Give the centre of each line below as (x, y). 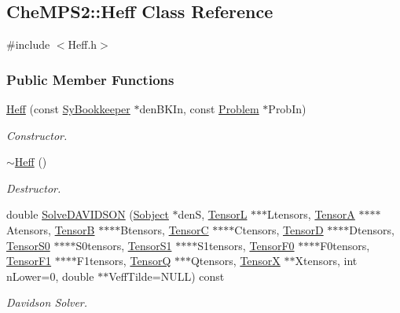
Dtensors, (372, 229)
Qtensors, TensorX (235, 261)
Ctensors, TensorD (279, 229)
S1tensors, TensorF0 (246, 245)
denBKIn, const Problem (199, 109)
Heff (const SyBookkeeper (68, 109)
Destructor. (34, 188)
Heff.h (83, 44)
